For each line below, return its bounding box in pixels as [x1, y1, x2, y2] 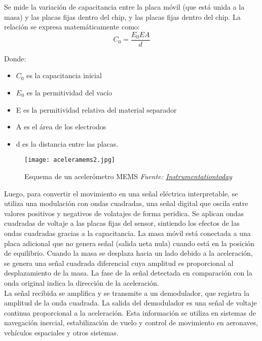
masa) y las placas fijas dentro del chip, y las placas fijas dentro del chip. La [4, 11, 241, 22]
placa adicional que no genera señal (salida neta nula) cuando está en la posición [4, 237, 254, 248]
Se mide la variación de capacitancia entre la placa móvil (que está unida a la [4, 2, 245, 12]
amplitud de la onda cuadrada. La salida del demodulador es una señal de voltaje [4, 297, 257, 308]
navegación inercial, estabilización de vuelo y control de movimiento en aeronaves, [4, 317, 258, 328]
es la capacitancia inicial [26, 70, 102, 81]
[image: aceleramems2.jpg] [24, 156, 115, 164]
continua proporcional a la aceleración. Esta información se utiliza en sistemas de [4, 307, 256, 318]
